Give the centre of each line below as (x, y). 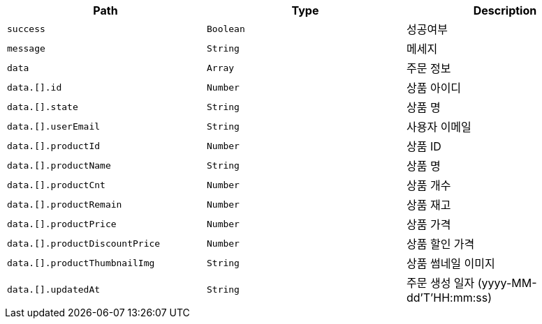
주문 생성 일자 (440, 283)
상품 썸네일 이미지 (451, 263)
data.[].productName (59, 165)
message (26, 48)
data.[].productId (54, 146)
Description (505, 10)
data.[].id (35, 87)
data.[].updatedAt (54, 289)
